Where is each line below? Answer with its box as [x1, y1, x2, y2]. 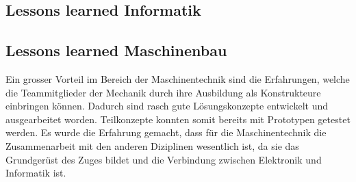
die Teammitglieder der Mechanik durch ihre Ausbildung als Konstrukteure [5, 85, 321, 99]
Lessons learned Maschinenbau [5, 40, 227, 61]
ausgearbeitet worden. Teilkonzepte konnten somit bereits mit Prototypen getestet [5, 112, 351, 126]
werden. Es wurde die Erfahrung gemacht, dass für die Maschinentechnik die [5, 125, 327, 140]
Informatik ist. [5, 166, 66, 180]
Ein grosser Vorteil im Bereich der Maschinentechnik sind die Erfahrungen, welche [5, 71, 350, 86]
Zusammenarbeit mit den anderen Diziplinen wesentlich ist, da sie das [5, 138, 299, 153]
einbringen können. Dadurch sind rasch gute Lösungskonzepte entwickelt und [5, 99, 329, 113]
